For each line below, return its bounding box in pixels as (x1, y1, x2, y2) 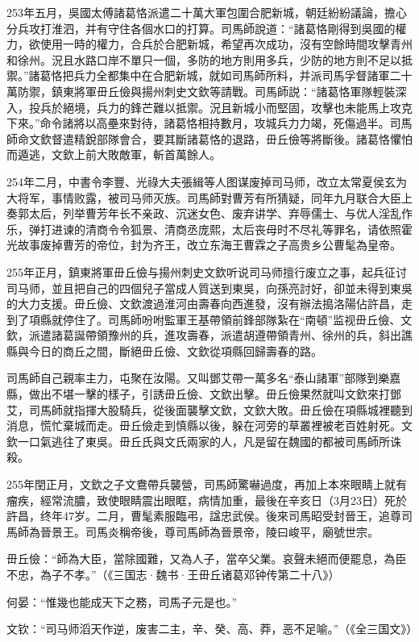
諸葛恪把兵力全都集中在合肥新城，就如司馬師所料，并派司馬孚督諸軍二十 (28, 67, 413, 84)
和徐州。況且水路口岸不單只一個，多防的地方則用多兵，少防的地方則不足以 (6, 51, 401, 68)
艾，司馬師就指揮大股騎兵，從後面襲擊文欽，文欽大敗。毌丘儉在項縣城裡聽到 (6, 401, 413, 418)
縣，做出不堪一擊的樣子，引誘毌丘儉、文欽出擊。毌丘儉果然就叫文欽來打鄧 (6, 386, 401, 402)
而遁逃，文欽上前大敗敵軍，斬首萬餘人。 (6, 146, 221, 163)
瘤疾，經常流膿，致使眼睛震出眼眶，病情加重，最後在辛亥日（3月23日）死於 (6, 491, 407, 508)
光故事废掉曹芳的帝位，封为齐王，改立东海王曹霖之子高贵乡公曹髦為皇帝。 (6, 236, 401, 253)
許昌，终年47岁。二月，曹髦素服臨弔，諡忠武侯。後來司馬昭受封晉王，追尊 (6, 507, 401, 524)
